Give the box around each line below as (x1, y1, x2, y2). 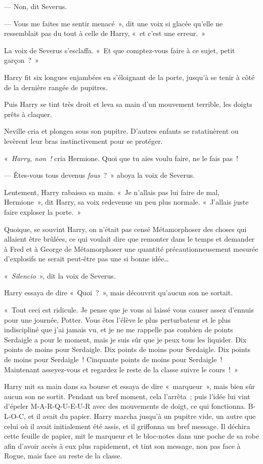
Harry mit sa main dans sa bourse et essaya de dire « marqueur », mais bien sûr (4, 381, 255, 392)
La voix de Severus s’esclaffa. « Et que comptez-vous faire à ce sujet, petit (4, 45, 235, 55)
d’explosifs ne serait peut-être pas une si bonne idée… (4, 253, 169, 264)
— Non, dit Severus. (4, 1, 67, 11)
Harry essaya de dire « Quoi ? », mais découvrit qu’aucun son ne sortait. (4, 287, 233, 298)
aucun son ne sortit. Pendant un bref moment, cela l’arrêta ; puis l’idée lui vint (4, 391, 250, 401)
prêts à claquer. (4, 108, 52, 119)
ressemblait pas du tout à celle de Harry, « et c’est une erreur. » (4, 28, 205, 38)
